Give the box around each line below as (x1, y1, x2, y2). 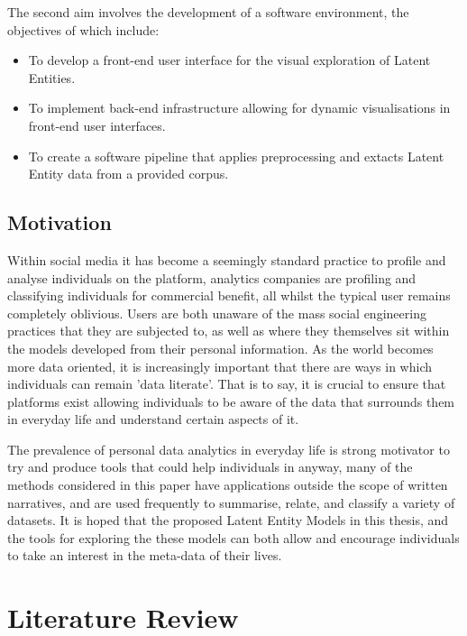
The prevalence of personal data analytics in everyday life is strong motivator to (7, 439, 450, 458)
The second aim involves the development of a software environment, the (7, 3, 409, 21)
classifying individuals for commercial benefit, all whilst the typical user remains (7, 286, 451, 305)
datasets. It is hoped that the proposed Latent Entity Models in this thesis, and (7, 511, 449, 530)
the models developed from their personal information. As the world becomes (7, 338, 434, 357)
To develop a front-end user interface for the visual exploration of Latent (28, 51, 431, 69)
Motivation (7, 208, 112, 236)
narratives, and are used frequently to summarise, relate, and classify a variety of (7, 493, 455, 512)
